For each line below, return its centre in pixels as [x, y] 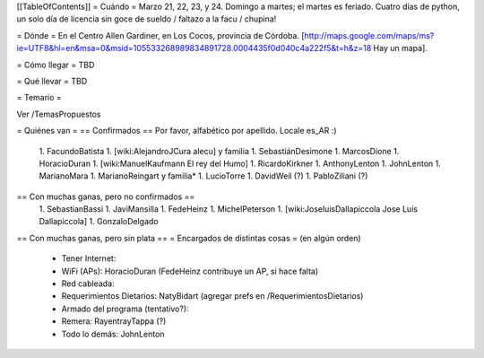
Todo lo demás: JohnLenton [113, 334]
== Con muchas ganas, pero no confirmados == [106, 196]
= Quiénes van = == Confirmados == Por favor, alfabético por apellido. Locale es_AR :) [177, 131]
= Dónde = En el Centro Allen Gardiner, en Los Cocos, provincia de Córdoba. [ [160, 35]
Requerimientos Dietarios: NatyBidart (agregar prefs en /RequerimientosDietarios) [212, 296]
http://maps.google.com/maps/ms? [369, 35]
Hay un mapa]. [400, 48]
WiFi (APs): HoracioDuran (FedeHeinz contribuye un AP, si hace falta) [190, 271]
